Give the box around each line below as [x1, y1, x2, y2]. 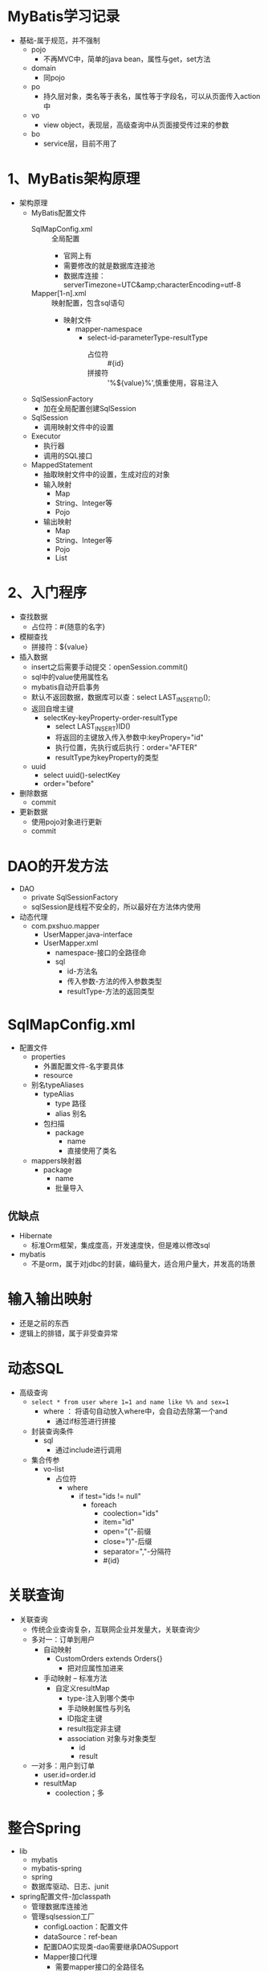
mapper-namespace [75, 323, 143, 334]
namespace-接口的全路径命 [55, 948, 147, 957]
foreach [91, 1500, 117, 1509]
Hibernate [18, 1231, 53, 1241]
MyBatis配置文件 [30, 208, 87, 217]
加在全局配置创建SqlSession [43, 403, 137, 413]
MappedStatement [30, 459, 93, 469]
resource [43, 1071, 73, 1081]
